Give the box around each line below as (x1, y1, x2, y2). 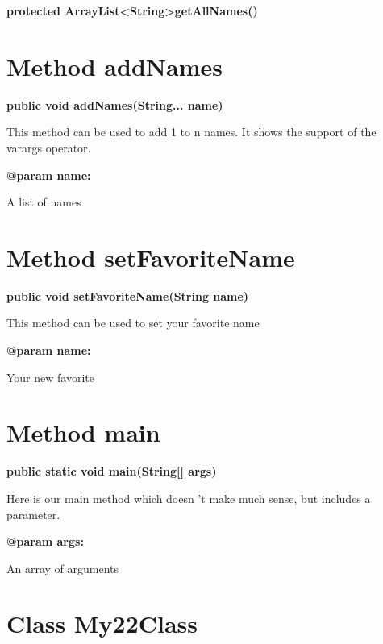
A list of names (6, 193, 81, 210)
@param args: (6, 533, 84, 550)
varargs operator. (6, 139, 91, 156)
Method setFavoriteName (6, 240, 295, 273)
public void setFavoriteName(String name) (6, 287, 249, 304)
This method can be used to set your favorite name (6, 314, 260, 331)
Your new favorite (6, 368, 94, 385)
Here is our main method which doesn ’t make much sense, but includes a (6, 489, 371, 506)
